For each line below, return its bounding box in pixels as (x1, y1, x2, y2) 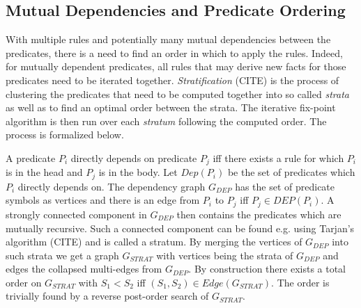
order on (6, 275, 42, 289)
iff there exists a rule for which (213, 150, 344, 165)
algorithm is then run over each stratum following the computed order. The (6, 113, 327, 128)
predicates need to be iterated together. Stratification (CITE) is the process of (6, 72, 339, 87)
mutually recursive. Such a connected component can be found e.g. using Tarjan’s (6, 220, 355, 235)
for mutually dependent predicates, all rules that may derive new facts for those (6, 59, 346, 74)
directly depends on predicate (70, 150, 197, 165)
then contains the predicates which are (176, 206, 341, 221)
